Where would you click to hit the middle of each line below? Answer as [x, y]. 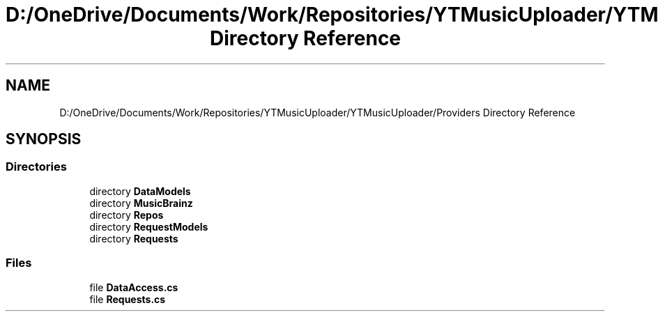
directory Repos [127, 215]
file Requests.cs [128, 299]
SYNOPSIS [44, 139]
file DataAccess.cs [134, 287]
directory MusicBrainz [141, 203]
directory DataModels [140, 191]
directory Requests [134, 238]
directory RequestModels [149, 226]
